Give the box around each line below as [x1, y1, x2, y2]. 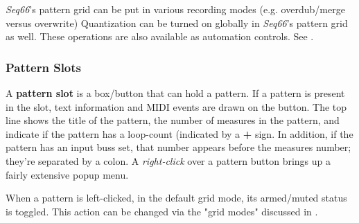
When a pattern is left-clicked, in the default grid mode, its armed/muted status [6, 190, 347, 205]
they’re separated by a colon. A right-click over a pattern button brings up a [6, 153, 331, 168]
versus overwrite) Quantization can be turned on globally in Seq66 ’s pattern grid [6, 15, 348, 30]
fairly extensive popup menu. [6, 167, 129, 181]
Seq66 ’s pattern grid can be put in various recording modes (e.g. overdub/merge [6, 2, 345, 16]
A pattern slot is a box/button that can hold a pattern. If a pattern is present [6, 86, 345, 100]
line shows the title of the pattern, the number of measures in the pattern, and [6, 113, 340, 127]
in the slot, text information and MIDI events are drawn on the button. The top [6, 99, 347, 114]
